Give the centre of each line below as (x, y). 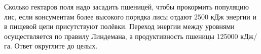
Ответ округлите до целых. (56, 46)
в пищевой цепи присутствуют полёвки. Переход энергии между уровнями (119, 26)
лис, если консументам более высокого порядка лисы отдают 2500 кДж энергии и (130, 16)
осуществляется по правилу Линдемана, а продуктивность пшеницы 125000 (121, 36)
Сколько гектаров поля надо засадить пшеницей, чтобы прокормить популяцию (127, 6)
